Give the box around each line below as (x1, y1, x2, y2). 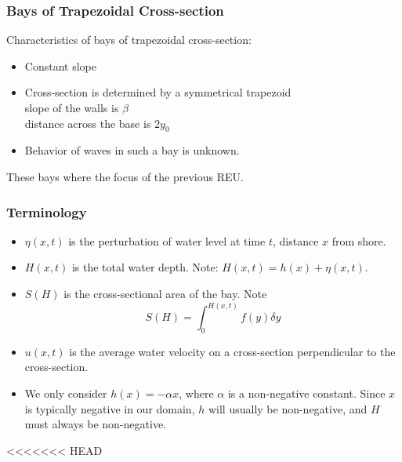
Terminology (6, 202, 87, 221)
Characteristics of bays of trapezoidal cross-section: (6, 31, 252, 48)
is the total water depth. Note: (71, 259, 219, 275)
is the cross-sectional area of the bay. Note (63, 285, 267, 301)
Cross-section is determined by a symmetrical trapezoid (24, 84, 292, 100)
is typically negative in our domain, (24, 400, 195, 417)
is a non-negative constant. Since (227, 385, 386, 401)
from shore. (331, 232, 386, 249)
